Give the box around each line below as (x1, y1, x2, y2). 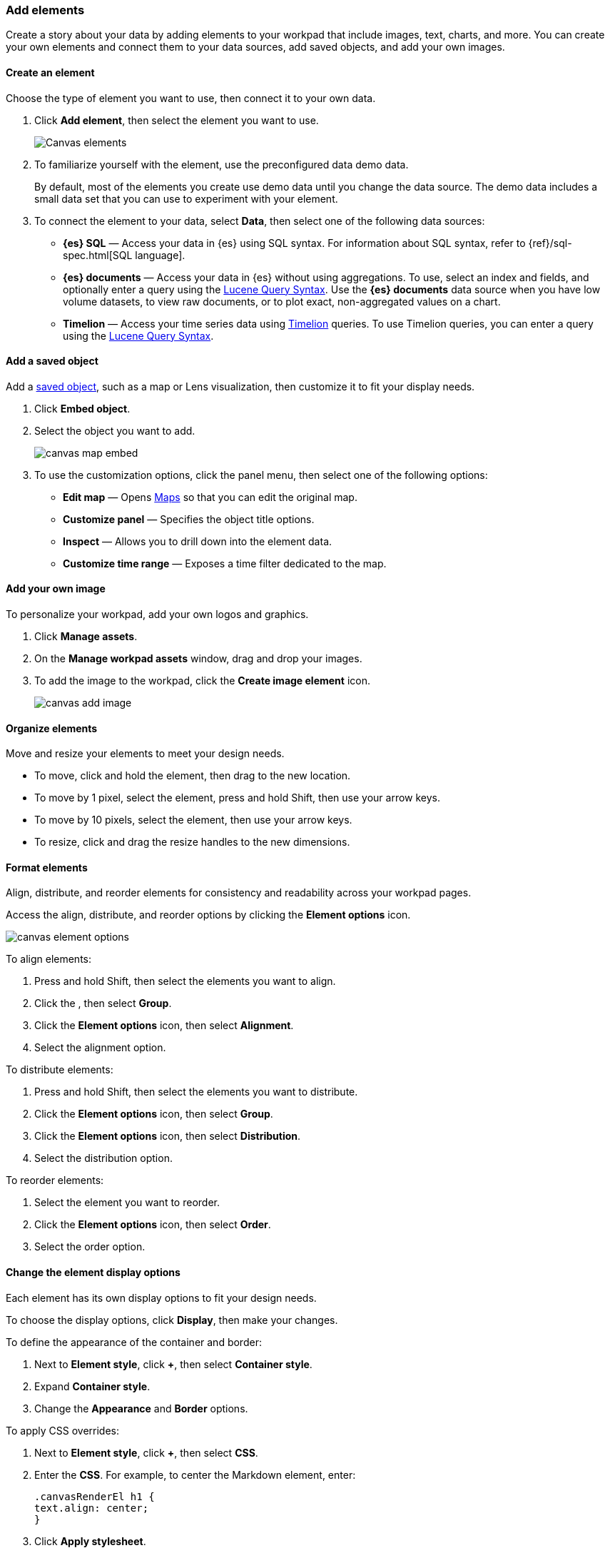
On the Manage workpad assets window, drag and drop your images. (34, 652, 362, 665)
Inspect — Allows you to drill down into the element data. (63, 535, 332, 547)
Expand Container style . (34, 1380, 151, 1392)
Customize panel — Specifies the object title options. (63, 512, 315, 525)
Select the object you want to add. (34, 424, 195, 437)
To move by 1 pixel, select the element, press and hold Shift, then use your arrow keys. (34, 791, 441, 804)
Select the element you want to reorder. (34, 1196, 220, 1209)
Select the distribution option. (34, 1152, 173, 1165)
